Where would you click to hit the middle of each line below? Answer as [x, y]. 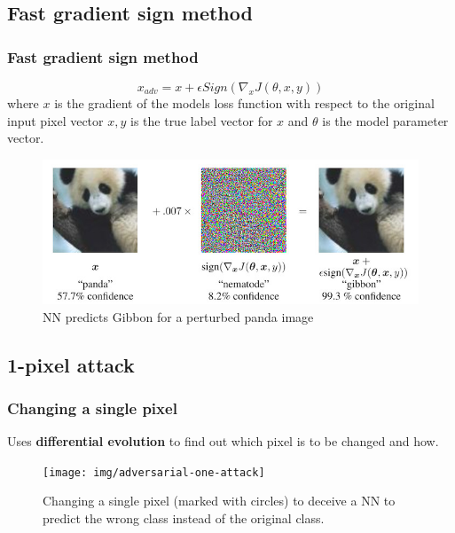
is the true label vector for [202, 120]
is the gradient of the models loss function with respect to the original [244, 103]
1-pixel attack [71, 364]
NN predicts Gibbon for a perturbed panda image [178, 316]
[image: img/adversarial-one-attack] [154, 472]
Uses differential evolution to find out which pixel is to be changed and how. [223, 441]
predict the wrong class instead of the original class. [184, 518]
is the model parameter [385, 120]
